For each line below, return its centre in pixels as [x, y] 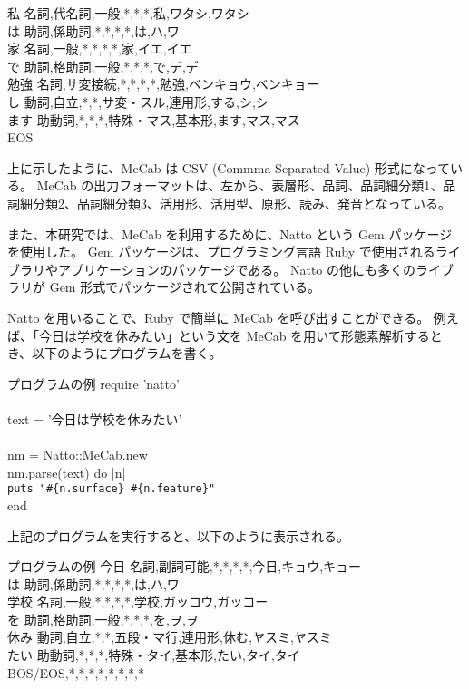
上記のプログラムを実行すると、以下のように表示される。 [179, 535]
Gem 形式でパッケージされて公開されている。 [185, 287]
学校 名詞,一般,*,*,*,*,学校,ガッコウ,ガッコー [138, 602]
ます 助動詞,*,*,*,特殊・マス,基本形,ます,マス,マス [154, 119]
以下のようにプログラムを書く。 [127, 353]
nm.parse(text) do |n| [67, 472]
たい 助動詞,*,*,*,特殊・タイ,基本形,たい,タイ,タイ [154, 655]
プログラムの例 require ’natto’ [93, 383]
